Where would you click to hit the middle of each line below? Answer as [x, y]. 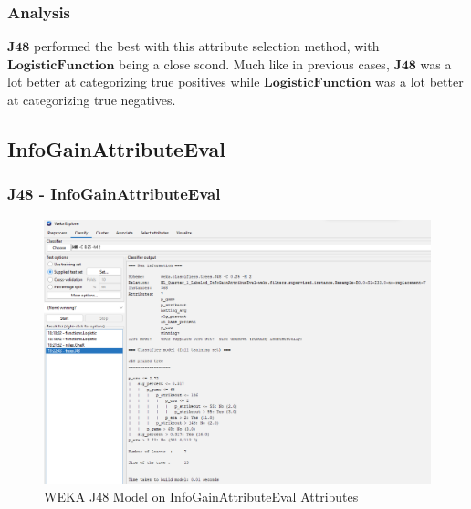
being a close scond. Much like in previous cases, [254, 63]
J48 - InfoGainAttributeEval [114, 194]
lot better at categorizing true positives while [134, 82]
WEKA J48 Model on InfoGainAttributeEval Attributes [201, 497]
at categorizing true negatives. [92, 99]
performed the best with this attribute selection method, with [207, 46]
